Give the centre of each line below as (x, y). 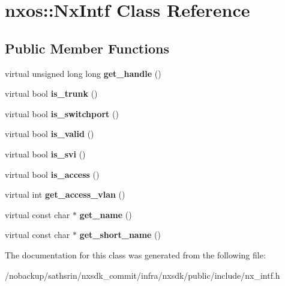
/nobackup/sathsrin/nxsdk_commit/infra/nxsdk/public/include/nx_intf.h (142, 275)
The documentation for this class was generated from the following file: (135, 254)
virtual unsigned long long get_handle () (83, 73)
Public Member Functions (87, 48)
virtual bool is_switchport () (62, 113)
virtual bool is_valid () (49, 134)
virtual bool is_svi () (45, 154)
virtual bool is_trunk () (51, 93)
